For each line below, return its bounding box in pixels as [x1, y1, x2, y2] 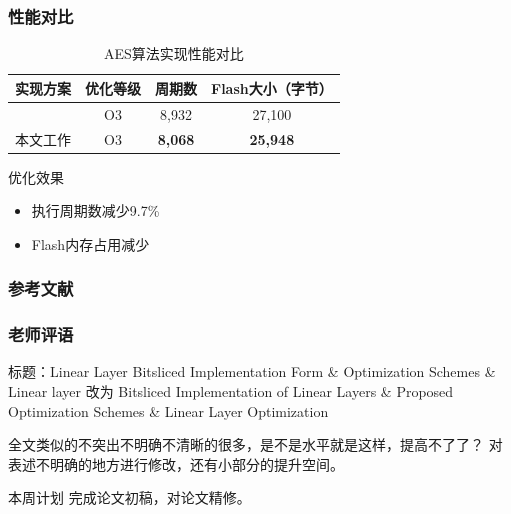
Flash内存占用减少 [31, 233, 150, 254]
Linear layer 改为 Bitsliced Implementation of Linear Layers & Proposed [8, 381, 454, 402]
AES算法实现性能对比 [103, 43, 244, 64]
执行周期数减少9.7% [31, 200, 160, 221]
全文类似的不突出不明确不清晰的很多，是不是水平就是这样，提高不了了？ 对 [8, 434, 503, 455]
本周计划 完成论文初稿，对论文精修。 [8, 487, 251, 508]
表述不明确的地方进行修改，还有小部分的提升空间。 [8, 453, 344, 474]
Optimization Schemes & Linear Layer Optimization [8, 400, 329, 421]
